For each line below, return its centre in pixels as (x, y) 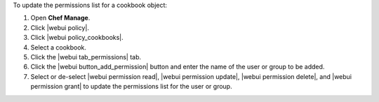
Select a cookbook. (59, 47)
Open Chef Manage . (60, 18)
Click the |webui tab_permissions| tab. (86, 57)
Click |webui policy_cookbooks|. (77, 38)
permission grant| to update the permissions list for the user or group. (131, 87)
